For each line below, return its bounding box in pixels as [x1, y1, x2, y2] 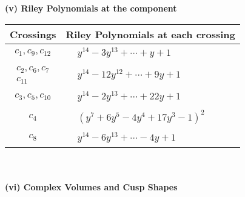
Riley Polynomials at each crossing [65, 27, 235, 41]
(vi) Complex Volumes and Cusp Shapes [5, 181, 178, 193]
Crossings [10, 27, 56, 41]
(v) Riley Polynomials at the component [5, 2, 177, 14]
